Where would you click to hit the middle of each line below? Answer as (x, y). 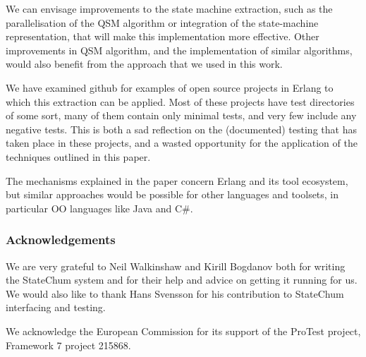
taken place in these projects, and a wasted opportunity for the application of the (182, 143)
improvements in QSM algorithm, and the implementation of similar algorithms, (179, 50)
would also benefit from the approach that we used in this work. (144, 64)
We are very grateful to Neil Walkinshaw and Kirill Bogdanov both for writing (176, 266)
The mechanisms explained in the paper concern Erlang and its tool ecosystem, (177, 180)
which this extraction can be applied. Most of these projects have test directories (180, 101)
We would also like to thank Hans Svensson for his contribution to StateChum (175, 293)
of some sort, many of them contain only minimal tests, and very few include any (181, 115)
